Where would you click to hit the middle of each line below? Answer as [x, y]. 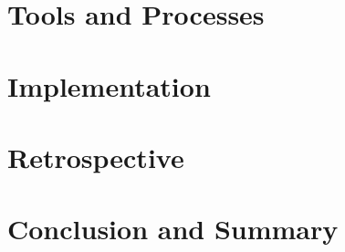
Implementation [109, 85]
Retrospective [96, 157]
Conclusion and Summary [173, 229]
